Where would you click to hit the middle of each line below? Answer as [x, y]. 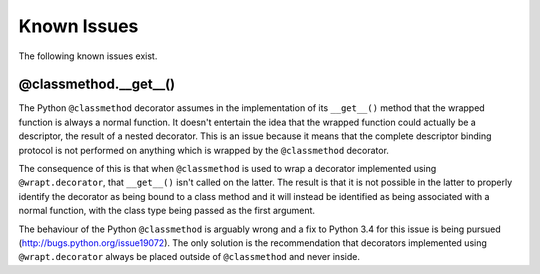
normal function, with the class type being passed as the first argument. [166, 211]
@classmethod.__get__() [97, 84]
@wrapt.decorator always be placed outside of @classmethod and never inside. [189, 257]
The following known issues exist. [88, 56]
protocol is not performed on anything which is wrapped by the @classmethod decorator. [204, 150]
